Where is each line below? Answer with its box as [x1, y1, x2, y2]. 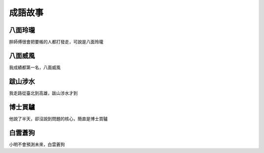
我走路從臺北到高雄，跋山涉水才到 [9, 90, 78, 96]
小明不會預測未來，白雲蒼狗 [9, 141, 65, 147]
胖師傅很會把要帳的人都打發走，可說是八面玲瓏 [9, 39, 104, 45]
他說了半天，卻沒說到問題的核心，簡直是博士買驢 [9, 115, 108, 122]
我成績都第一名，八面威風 [9, 64, 61, 70]
